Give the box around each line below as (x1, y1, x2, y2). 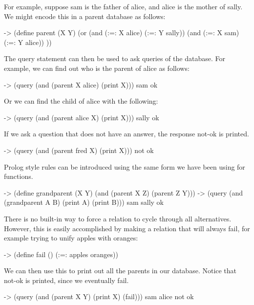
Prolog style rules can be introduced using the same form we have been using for (4, 161, 245, 172)
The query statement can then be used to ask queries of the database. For (4, 53, 225, 64)
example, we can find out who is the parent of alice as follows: (4, 63, 190, 73)
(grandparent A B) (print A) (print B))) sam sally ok (4, 197, 164, 207)
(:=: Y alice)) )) (4, 37, 52, 47)
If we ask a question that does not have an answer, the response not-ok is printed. (4, 129, 249, 139)
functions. (4, 171, 33, 181)
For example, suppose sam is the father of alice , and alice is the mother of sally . (4, 1, 243, 11)
